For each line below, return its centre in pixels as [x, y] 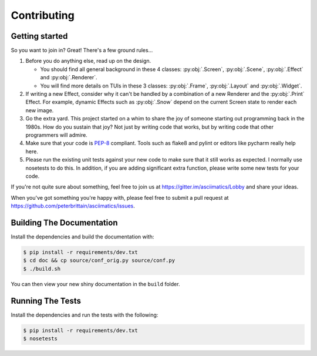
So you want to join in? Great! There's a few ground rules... [82, 51]
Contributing [43, 15]
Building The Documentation [64, 222]
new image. [40, 110]
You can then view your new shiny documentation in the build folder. [95, 284]
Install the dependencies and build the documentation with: [82, 237]
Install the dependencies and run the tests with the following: [85, 315]
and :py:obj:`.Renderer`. [69, 78]
